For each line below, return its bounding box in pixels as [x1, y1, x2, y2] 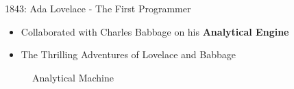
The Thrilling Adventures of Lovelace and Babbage [21, 47, 236, 62]
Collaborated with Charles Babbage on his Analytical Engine [21, 24, 289, 38]
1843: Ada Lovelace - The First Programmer [5, 1, 191, 15]
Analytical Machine [32, 70, 114, 84]
